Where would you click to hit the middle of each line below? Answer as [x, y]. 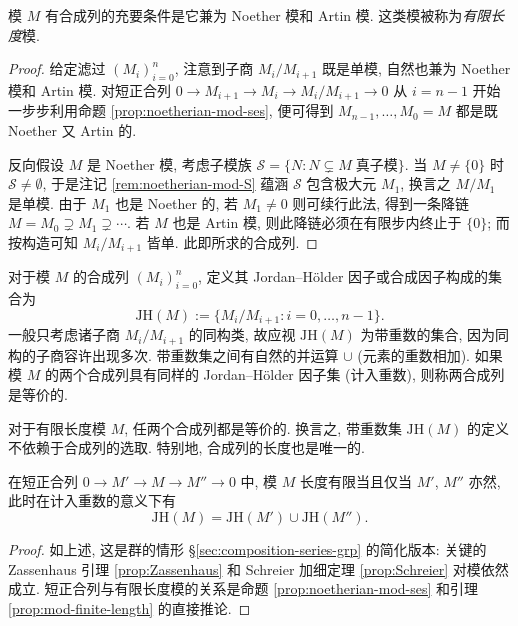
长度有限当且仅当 [356, 480]
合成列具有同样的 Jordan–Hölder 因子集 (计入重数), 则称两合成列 [295, 374]
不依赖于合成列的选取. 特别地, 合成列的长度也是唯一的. [186, 447]
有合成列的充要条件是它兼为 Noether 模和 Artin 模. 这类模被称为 [253, 15]
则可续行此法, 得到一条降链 [380, 202]
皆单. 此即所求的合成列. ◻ [232, 242]
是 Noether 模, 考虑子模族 [169, 163]
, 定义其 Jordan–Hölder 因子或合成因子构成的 [343, 276]
